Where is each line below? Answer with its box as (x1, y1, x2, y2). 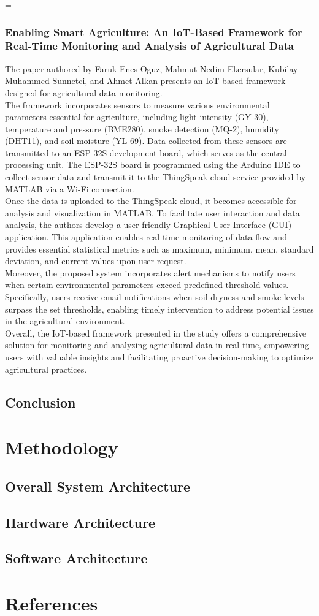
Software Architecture (5, 549, 148, 568)
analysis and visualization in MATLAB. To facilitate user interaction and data (5, 206, 300, 219)
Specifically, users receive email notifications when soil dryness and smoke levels (5, 291, 304, 303)
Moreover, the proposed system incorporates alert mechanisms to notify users (5, 266, 296, 279)
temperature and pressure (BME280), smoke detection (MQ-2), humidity (5, 122, 279, 135)
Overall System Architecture (5, 476, 191, 495)
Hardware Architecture (5, 512, 155, 531)
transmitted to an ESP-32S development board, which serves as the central (5, 146, 287, 159)
